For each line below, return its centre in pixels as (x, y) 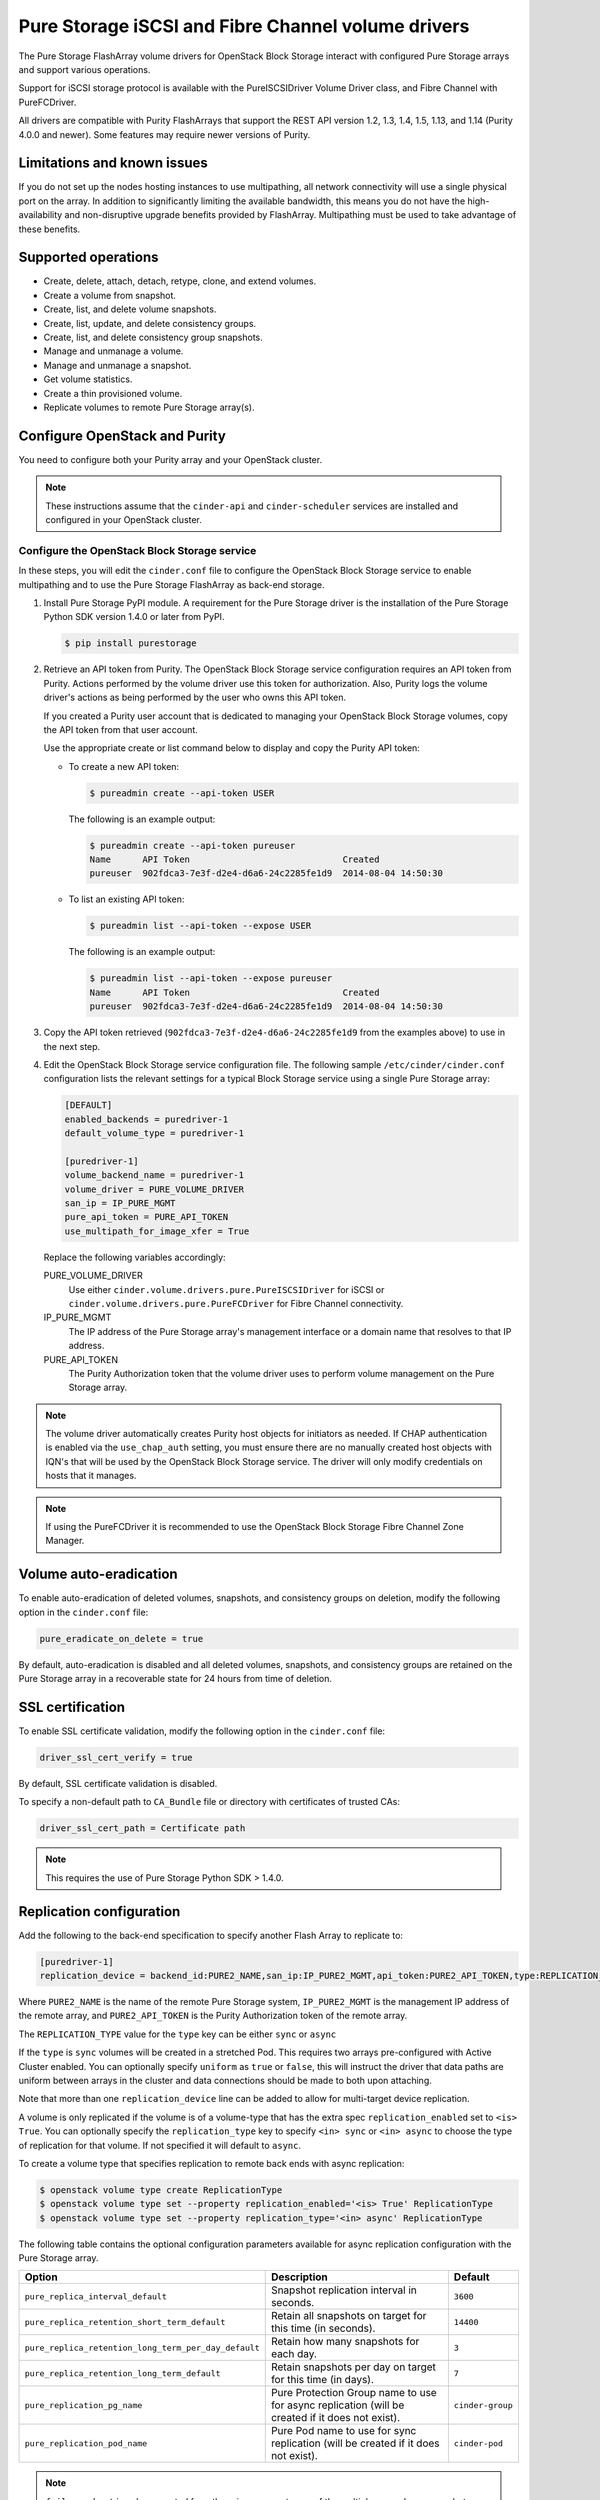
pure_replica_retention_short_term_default (125, 2321)
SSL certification (71, 1706)
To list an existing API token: (126, 899)
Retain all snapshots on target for (348, 2316)
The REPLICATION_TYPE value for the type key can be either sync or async (177, 2034)
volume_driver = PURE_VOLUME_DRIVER (154, 1189)
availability (40, 215)
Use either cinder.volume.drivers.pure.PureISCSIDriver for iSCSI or (226, 1289)
